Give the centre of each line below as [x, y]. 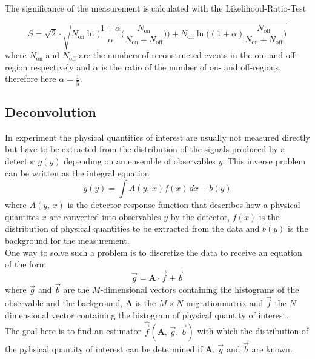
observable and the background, [64, 303]
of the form [26, 264]
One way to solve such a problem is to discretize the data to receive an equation [154, 252]
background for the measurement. [67, 240]
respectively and [60, 66]
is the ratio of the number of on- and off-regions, [191, 66]
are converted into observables [105, 216]
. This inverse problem [264, 161]
